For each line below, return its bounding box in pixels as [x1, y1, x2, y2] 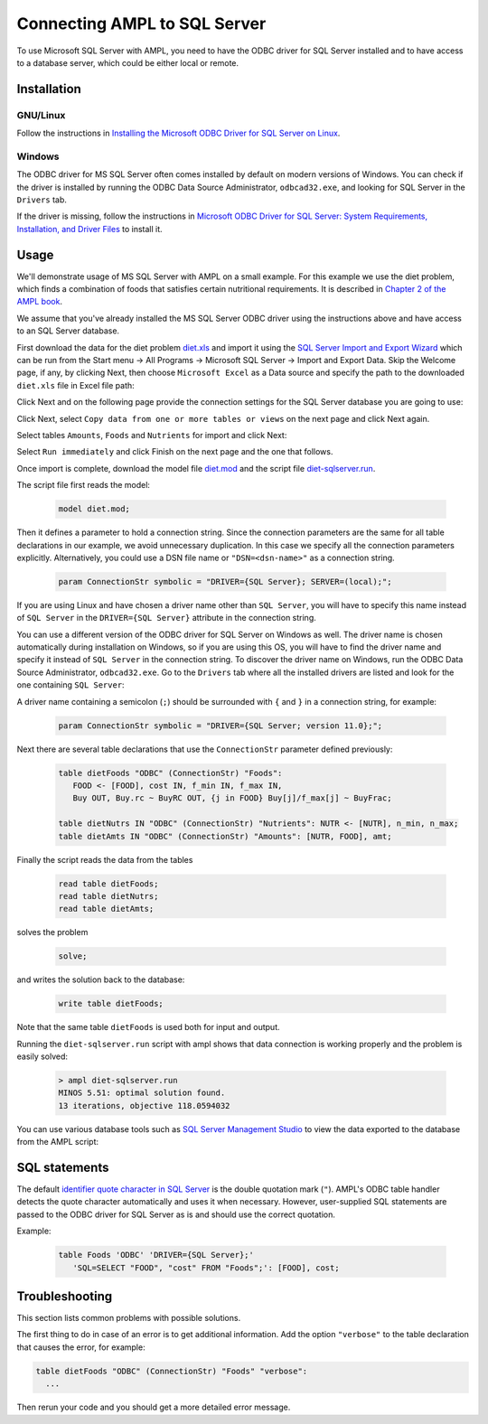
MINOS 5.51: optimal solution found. [58, 1088, 226, 1098]
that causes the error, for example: [16, 1342, 145, 1353]
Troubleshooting [16, 1288, 113, 1304]
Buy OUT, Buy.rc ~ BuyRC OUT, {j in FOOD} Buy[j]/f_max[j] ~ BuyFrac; [72, 793, 392, 803]
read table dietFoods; [58, 878, 159, 889]
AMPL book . [16, 296, 63, 307]
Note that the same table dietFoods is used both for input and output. [16, 1022, 280, 1033]
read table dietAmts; [58, 904, 155, 914]
